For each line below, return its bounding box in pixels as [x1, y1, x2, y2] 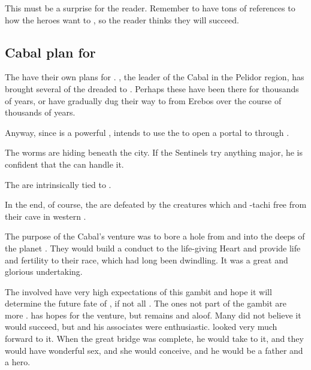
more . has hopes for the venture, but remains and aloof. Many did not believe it [5, 308, 301, 321]
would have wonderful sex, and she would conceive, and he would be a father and [5, 344, 303, 356]
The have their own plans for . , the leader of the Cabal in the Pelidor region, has [5, 71, 304, 83]
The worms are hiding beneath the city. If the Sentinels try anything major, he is [5, 146, 303, 159]
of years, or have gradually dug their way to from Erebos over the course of [5, 94, 282, 107]
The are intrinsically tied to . [5, 178, 111, 190]
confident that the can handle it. [5, 157, 124, 170]
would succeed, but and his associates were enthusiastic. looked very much [5, 320, 277, 333]
